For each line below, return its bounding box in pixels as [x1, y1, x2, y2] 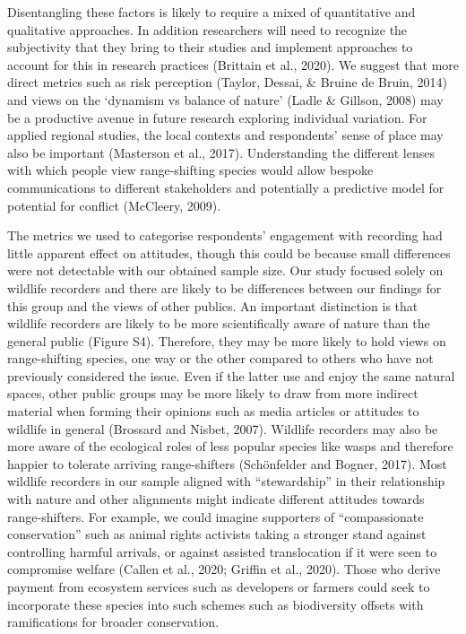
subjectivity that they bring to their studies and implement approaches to [7, 38, 413, 56]
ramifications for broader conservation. [7, 612, 220, 631]
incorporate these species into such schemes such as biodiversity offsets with [7, 595, 424, 613]
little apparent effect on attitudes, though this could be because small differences [7, 243, 451, 262]
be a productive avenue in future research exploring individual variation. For [7, 108, 427, 126]
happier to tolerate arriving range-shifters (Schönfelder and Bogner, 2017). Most [7, 454, 447, 473]
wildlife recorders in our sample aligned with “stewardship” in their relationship [7, 472, 445, 491]
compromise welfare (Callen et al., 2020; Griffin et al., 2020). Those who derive [7, 560, 441, 578]
